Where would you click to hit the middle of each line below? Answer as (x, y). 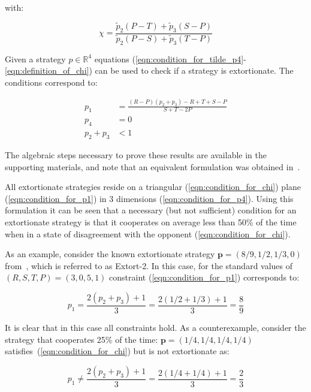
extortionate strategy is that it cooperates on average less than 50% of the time (151, 222)
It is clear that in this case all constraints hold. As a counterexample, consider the (155, 328)
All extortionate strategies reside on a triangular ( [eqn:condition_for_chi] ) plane (153, 187)
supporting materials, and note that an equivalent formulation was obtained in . (153, 166)
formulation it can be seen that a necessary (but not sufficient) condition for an (151, 210)
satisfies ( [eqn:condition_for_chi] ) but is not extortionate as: (117, 351)
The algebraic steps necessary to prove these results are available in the (136, 155)
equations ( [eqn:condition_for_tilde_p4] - (170, 58)
